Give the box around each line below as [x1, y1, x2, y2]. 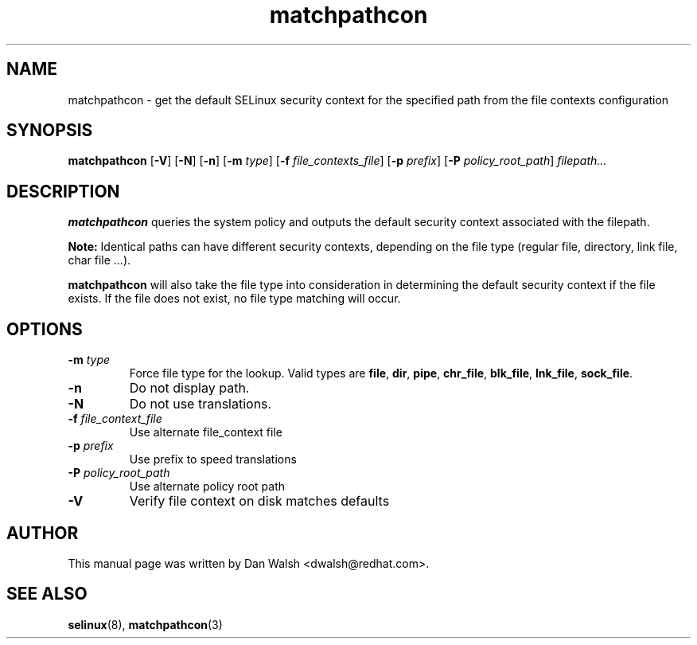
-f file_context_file [68, 412, 162, 426]
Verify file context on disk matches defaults [129, 493, 390, 510]
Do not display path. [129, 380, 250, 397]
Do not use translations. [129, 396, 272, 412]
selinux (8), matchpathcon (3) [68, 617, 223, 631]
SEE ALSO [6, 584, 88, 604]
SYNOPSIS [6, 120, 93, 141]
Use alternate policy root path [129, 479, 285, 494]
